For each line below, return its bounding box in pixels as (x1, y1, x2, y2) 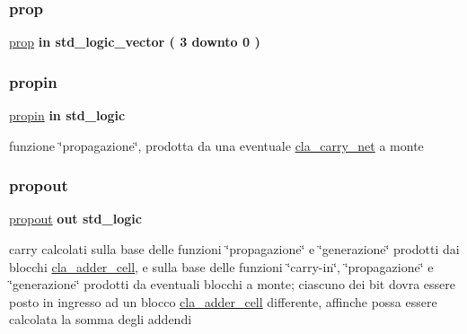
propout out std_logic (9, 209, 142, 228)
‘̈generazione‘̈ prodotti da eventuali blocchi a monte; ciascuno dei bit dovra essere (9, 275, 455, 294)
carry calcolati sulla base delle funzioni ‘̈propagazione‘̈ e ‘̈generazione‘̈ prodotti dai (9, 240, 460, 259)
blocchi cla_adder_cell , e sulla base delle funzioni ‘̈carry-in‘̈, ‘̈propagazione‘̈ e (9, 257, 434, 276)
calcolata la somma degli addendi (9, 310, 192, 329)
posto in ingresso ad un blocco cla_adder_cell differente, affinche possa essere (9, 292, 437, 311)
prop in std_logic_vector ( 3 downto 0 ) (9, 32, 260, 51)
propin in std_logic (9, 106, 126, 125)
